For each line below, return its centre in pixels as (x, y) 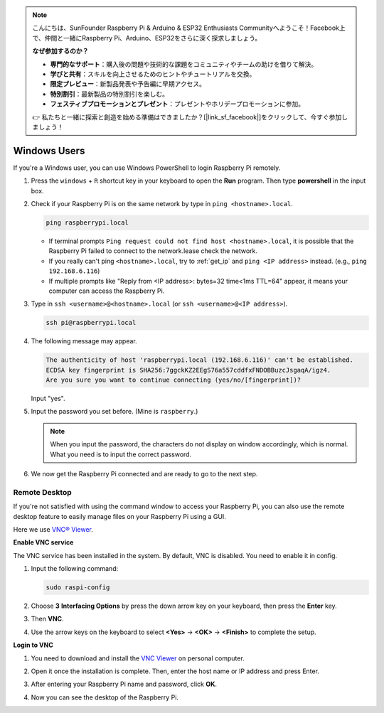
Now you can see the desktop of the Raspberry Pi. (105, 697)
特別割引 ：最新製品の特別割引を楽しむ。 (109, 94)
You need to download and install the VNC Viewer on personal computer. (138, 658)
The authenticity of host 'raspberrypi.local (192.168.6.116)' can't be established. (199, 360)
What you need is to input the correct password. (121, 454)
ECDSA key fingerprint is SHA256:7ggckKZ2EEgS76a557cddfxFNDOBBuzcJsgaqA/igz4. (188, 370)
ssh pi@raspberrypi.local (91, 323)
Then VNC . (47, 619)
